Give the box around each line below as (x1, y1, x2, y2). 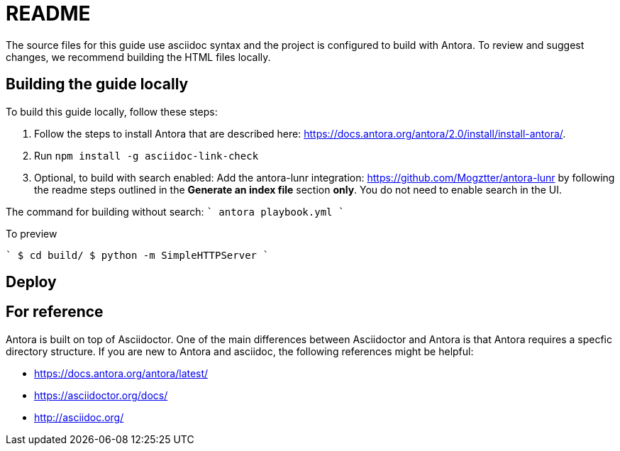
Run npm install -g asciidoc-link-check (34, 149, 259, 162)
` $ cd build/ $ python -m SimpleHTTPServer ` (6, 249, 269, 261)
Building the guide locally (6, 75, 189, 94)
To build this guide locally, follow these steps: (6, 105, 218, 118)
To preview (6, 227, 57, 240)
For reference (6, 303, 104, 321)
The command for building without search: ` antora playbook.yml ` (6, 205, 345, 218)
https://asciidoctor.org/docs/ (34, 389, 168, 401)
